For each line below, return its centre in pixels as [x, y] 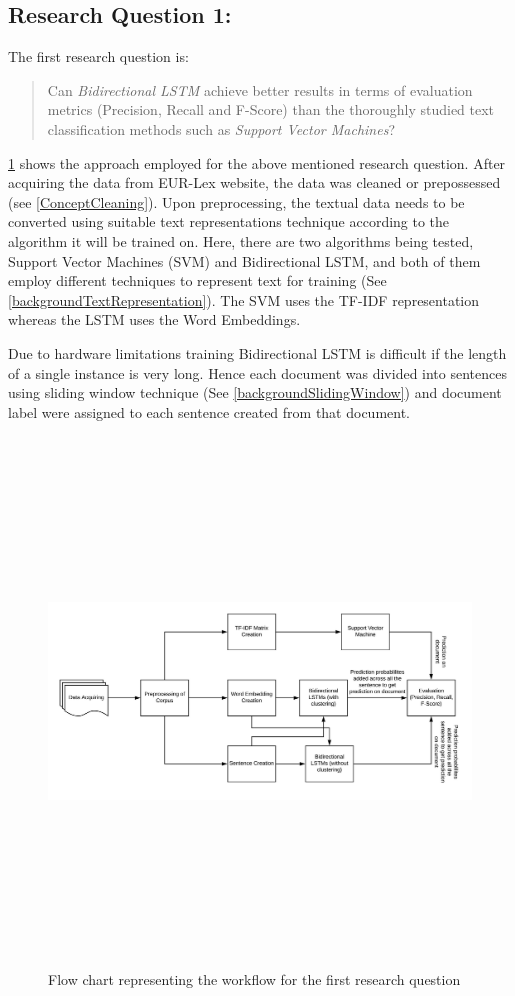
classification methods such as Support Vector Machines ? [221, 128]
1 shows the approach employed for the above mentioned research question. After [257, 162]
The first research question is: [98, 56]
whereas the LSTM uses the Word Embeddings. [154, 319]
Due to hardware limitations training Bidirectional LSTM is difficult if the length [257, 352]
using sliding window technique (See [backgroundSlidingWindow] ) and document [255, 392]
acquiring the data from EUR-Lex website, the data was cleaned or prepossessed [254, 182]
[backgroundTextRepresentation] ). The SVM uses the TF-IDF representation [244, 299]
